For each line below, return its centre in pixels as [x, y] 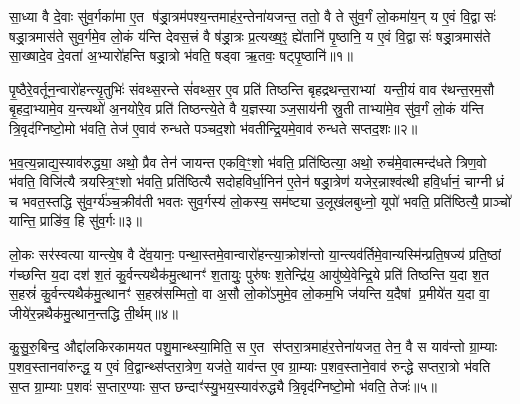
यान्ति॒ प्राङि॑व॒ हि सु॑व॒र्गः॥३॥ [75, 220]
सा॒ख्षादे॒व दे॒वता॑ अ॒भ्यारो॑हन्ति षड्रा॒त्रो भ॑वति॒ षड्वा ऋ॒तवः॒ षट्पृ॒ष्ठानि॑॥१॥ [181, 55]
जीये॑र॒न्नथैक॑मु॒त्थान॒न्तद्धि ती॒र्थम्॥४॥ [94, 312]
